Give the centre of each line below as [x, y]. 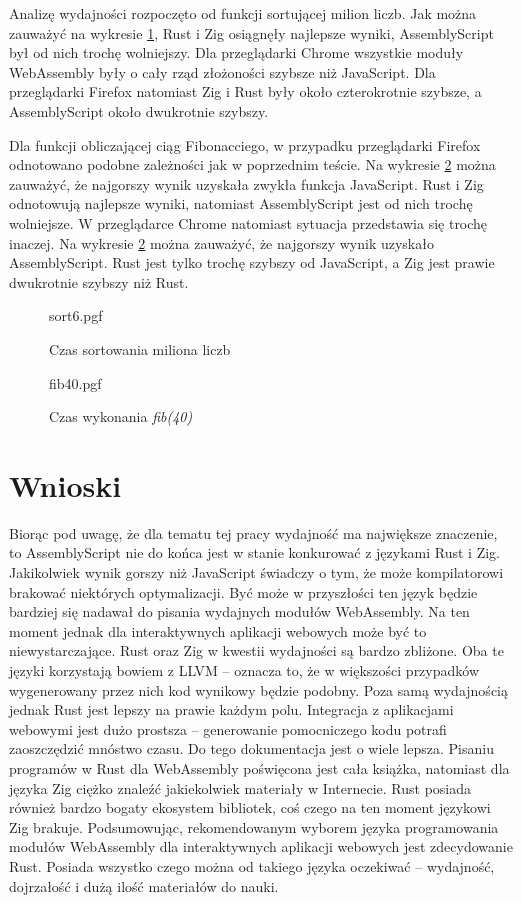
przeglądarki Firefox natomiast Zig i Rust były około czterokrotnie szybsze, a [245, 91]
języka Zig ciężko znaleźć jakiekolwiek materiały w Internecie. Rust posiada [240, 787]
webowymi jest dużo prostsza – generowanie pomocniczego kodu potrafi [228, 728]
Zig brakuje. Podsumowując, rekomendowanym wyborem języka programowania [254, 826]
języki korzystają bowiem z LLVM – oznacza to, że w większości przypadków [244, 669]
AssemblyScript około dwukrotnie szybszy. [139, 110]
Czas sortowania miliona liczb [140, 348]
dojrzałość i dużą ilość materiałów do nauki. [144, 885]
